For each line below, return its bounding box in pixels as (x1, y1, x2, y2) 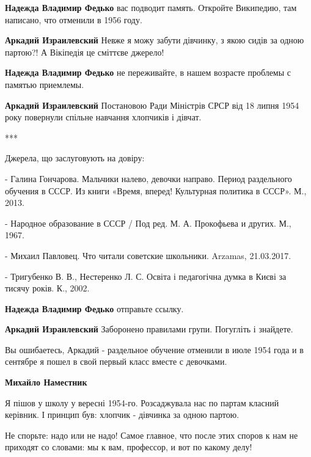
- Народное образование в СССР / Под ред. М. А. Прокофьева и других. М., (5, 216, 291, 229)
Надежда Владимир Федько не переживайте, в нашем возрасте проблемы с (5, 66, 291, 79)
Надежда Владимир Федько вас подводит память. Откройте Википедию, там (5, 1, 297, 13)
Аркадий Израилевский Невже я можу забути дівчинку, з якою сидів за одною (5, 34, 304, 46)
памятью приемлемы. (5, 78, 84, 90)
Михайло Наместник (5, 376, 87, 389)
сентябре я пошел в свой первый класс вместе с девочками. (5, 355, 227, 368)
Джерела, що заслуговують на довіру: (5, 152, 145, 164)
